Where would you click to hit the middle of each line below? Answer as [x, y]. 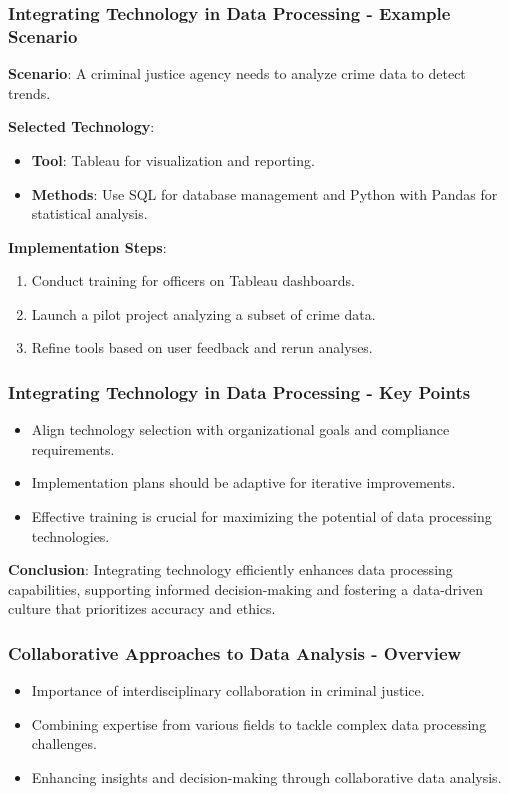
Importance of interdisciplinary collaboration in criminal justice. [228, 690]
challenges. [64, 743]
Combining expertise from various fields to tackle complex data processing [259, 723]
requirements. [73, 448]
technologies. [70, 535]
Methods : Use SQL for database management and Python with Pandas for [264, 193]
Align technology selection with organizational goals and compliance [240, 429]
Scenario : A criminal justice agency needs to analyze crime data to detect [237, 73]
